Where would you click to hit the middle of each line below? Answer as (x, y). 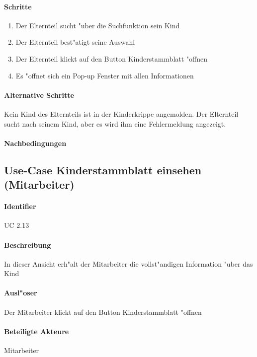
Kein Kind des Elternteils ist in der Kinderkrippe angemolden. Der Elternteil (121, 113)
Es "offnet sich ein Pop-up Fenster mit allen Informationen (105, 75)
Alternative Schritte (39, 95)
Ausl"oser (21, 293)
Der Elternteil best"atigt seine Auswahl (75, 42)
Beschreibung (28, 245)
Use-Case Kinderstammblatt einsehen (103, 170)
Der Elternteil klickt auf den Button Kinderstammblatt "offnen (112, 58)
